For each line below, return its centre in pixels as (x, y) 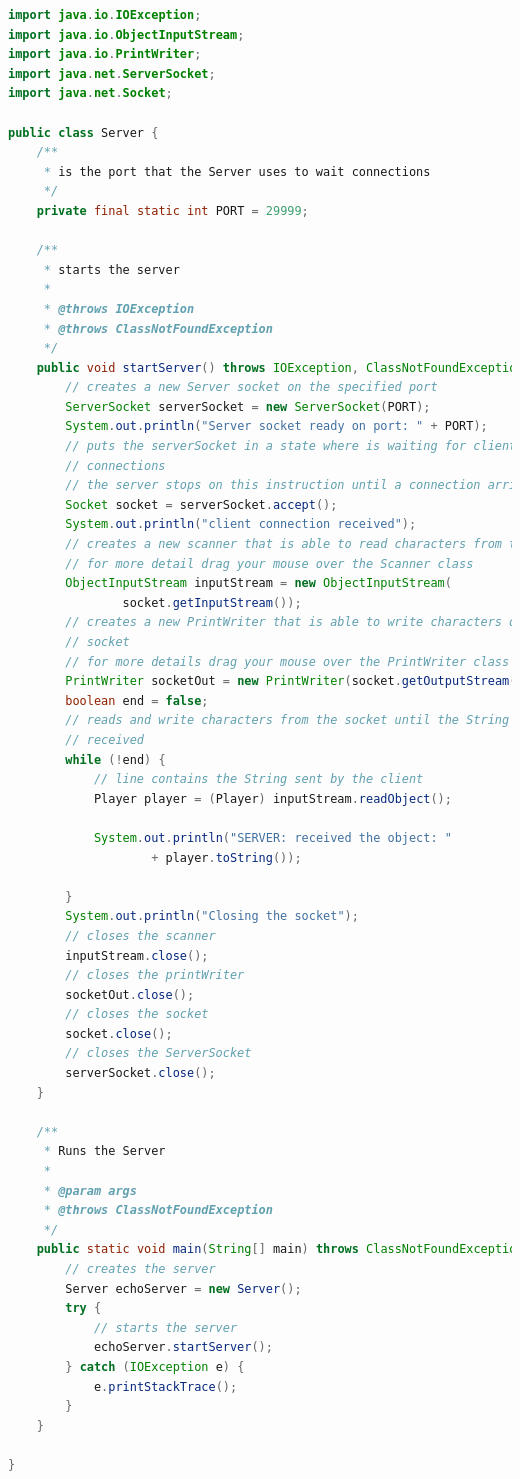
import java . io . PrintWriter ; (105, 54)
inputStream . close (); (137, 955)
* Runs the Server (104, 1151)
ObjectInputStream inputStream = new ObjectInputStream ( (258, 583)
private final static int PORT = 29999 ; (172, 210)
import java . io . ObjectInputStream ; (126, 34)
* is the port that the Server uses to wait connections (237, 171)
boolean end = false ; (137, 700)
